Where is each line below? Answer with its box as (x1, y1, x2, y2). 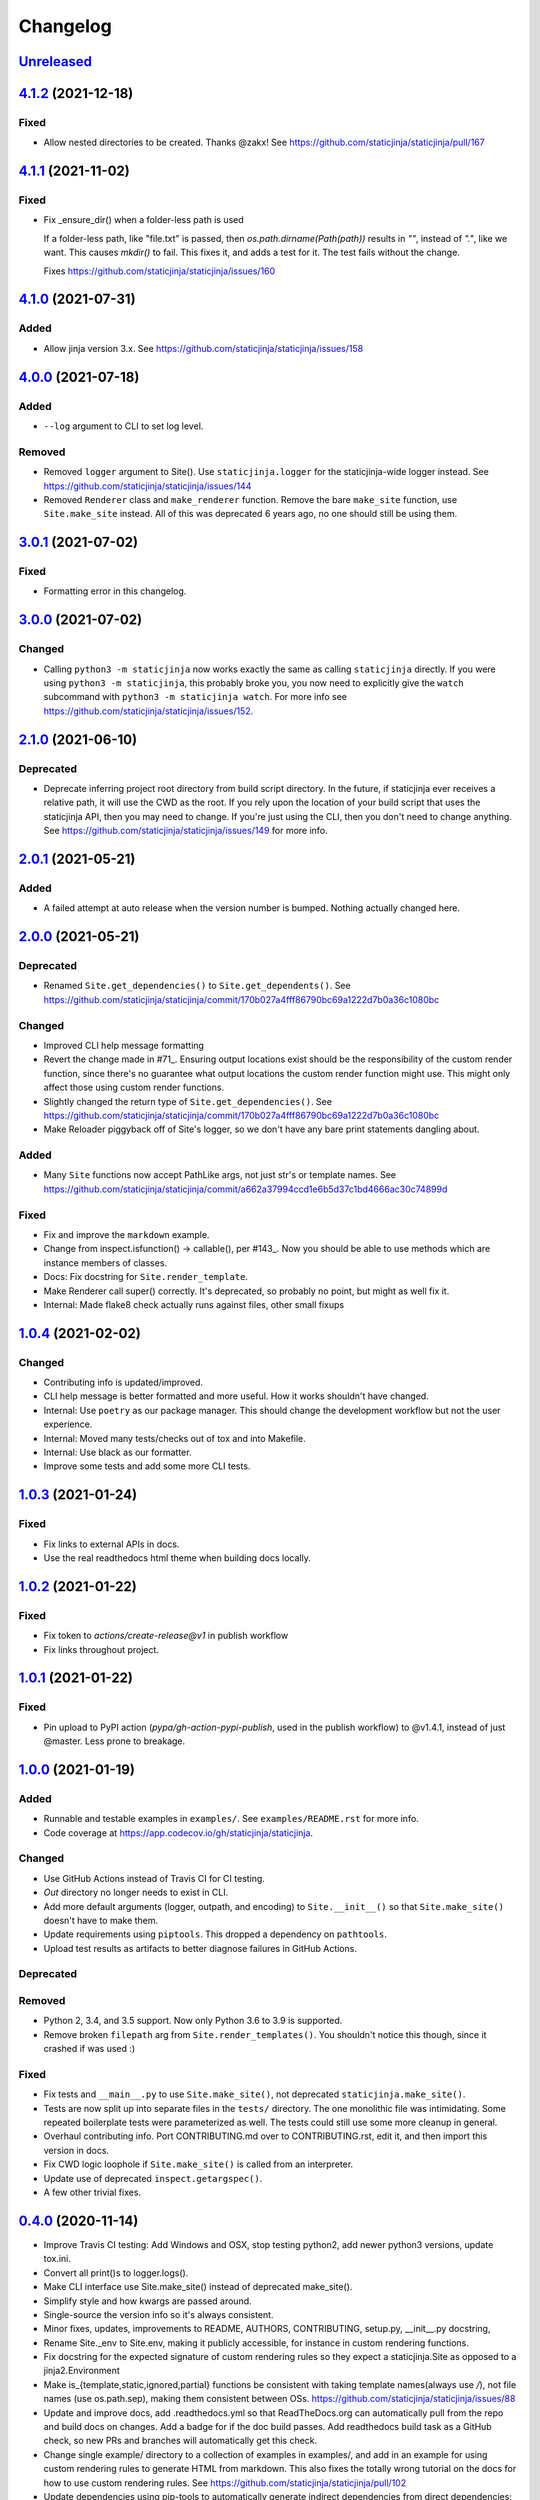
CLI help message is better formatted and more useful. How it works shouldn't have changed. (43, 1390, 429, 1402)
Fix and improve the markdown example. (43, 1228, 210, 1240)
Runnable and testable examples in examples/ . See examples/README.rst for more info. (43, 1813, 419, 1825)
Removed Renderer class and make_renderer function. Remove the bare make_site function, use (43, 493, 458, 505)
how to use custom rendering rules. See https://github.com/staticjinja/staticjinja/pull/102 (43, 2476, 407, 2489)
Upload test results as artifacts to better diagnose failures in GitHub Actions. (43, 1942, 357, 1954)
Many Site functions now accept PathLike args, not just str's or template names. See (43, 1169, 397, 1181)
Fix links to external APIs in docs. (43, 1538, 180, 1550)
